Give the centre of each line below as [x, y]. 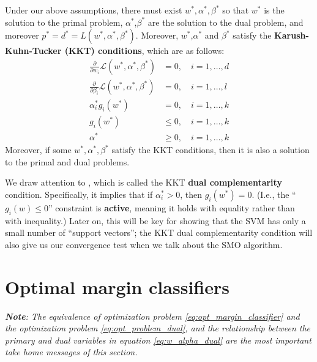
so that [236, 10]
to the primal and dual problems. [67, 161]
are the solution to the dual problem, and [226, 22]
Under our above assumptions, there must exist [94, 10]
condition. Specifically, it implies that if [79, 194]
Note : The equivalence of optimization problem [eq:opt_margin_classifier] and [152, 316]
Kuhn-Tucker [33, 51]
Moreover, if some [38, 150]
